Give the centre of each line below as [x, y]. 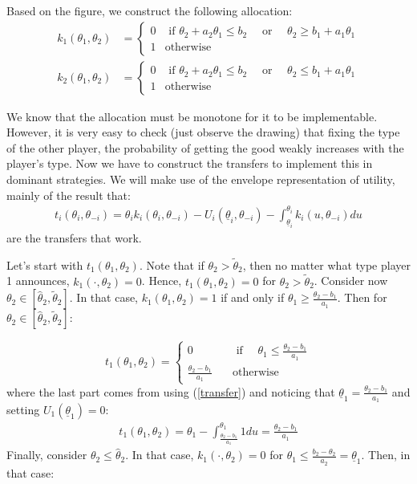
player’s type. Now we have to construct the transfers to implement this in [190, 163]
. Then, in [386, 455]
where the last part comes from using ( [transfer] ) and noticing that [171, 391]
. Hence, [162, 281]
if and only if [253, 297]
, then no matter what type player [326, 264]
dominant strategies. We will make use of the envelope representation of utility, [201, 179]
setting [23, 409]
